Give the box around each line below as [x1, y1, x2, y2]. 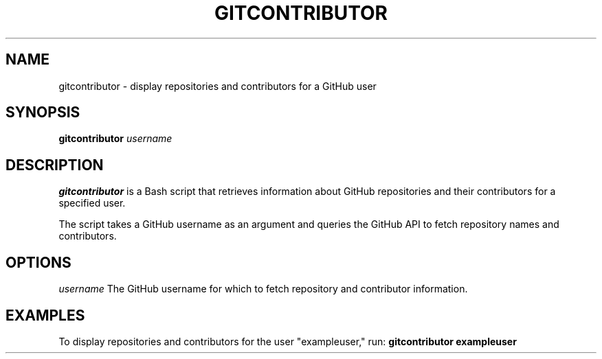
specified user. [58, 197, 126, 209]
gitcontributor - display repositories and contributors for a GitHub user [58, 80, 377, 92]
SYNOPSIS [5, 104, 80, 121]
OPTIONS [5, 253, 71, 271]
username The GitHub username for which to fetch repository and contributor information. [58, 283, 468, 295]
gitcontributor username [58, 132, 172, 145]
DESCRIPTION [5, 156, 104, 174]
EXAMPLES [5, 306, 85, 324]
